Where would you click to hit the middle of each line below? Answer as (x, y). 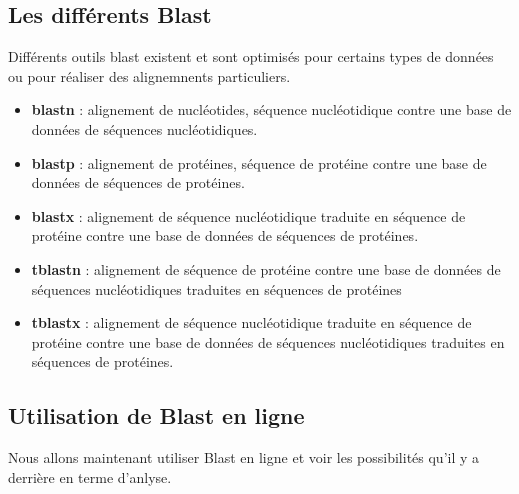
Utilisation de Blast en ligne (156, 415)
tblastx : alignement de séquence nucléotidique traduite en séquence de (251, 322)
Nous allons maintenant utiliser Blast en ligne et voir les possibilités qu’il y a (244, 457)
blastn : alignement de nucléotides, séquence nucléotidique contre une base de (271, 109)
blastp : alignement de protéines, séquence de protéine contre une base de (259, 162)
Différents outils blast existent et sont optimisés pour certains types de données (251, 56)
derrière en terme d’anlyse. (90, 476)
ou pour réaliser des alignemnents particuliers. (149, 75)
